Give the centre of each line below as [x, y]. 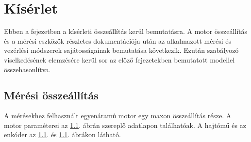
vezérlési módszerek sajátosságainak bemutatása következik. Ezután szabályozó [121, 50]
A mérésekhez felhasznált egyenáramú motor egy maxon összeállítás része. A [118, 116]
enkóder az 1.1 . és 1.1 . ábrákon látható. [62, 134]
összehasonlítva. [27, 69]
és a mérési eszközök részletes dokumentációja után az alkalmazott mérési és [117, 40]
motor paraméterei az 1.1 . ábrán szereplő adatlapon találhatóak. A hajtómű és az [125, 125]
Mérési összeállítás [51, 95]
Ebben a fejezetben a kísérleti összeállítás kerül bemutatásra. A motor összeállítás [126, 31]
